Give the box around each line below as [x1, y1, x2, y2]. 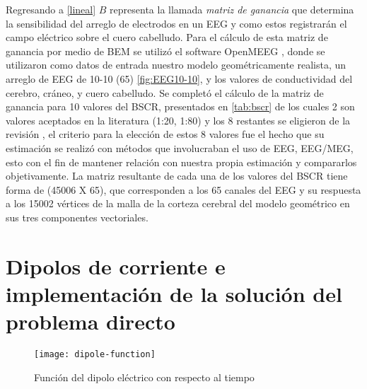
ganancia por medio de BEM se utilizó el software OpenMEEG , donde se [6, 43, 325, 58]
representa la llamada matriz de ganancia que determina [110, 2, 354, 16]
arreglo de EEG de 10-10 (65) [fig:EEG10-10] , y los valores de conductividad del [6, 71, 353, 86]
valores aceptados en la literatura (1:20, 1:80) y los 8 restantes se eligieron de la [6, 112, 351, 127]
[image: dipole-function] [34, 349, 156, 359]
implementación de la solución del [6, 279, 342, 308]
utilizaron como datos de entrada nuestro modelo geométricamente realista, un [6, 57, 346, 72]
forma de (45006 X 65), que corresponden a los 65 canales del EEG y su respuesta [6, 182, 361, 197]
